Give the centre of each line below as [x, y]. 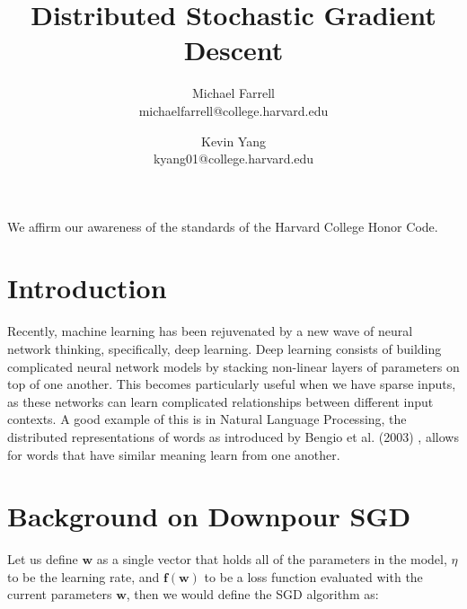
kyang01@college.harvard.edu [233, 159]
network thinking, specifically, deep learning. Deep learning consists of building [225, 349]
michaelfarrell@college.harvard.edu [233, 110]
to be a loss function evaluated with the [313, 576]
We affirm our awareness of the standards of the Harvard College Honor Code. [223, 226]
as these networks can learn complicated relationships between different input [220, 401]
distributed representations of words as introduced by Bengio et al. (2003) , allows [233, 436]
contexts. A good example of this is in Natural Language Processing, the [207, 419]
